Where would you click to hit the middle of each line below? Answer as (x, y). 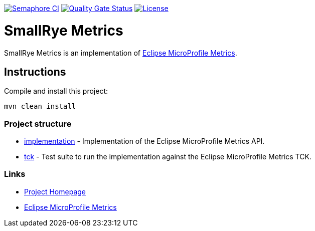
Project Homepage (55, 191)
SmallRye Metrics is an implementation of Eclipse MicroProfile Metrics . (121, 53)
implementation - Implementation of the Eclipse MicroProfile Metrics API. (144, 141)
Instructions (35, 72)
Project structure (38, 124)
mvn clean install (40, 106)
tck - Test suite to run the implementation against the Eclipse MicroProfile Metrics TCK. (168, 157)
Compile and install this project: (56, 91)
